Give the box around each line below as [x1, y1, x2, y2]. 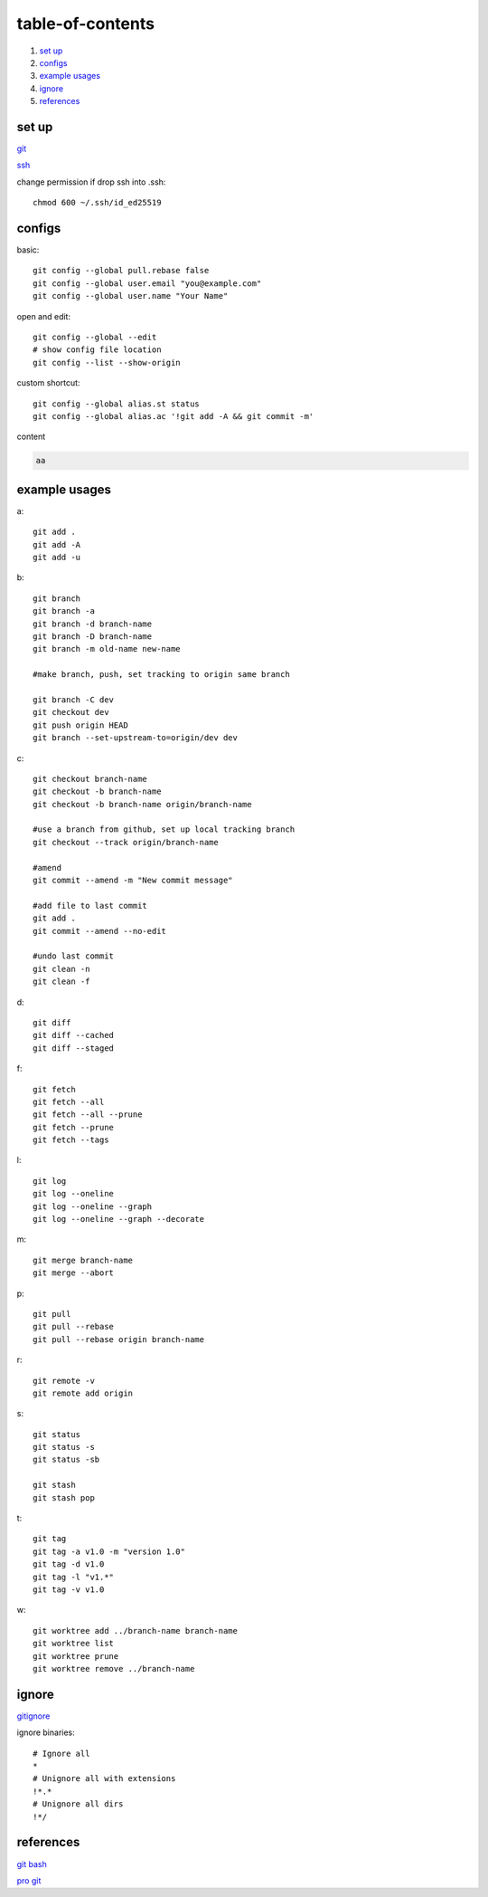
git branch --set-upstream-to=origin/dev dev [33, 733, 239, 743]
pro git [16, 1874, 42, 1886]
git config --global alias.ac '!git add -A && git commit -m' [33, 412, 314, 421]
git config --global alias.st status [33, 398, 201, 409]
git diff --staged [33, 1043, 115, 1053]
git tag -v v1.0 [33, 1585, 105, 1595]
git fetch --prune [33, 1122, 115, 1132]
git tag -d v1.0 [33, 1559, 105, 1569]
